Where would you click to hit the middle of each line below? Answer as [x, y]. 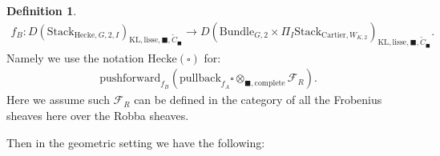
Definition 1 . [42, 10]
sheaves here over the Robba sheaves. [98, 116]
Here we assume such [58, 100]
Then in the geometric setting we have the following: [136, 142]
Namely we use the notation [75, 57]
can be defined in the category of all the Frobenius [258, 100]
